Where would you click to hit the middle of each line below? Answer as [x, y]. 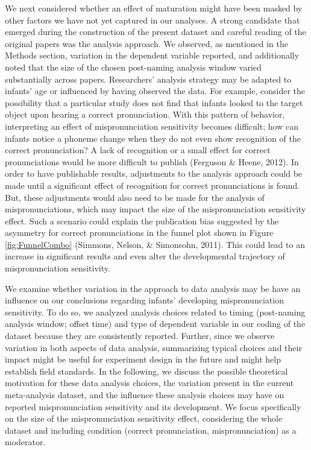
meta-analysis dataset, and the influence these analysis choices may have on [145, 395]
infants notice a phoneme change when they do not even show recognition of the [153, 138]
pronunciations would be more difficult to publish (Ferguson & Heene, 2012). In [152, 161]
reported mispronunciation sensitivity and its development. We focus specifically [153, 406]
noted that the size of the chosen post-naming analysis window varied [133, 67]
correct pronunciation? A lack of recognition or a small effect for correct [138, 150]
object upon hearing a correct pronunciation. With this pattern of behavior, [145, 114]
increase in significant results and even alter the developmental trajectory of [145, 256]
